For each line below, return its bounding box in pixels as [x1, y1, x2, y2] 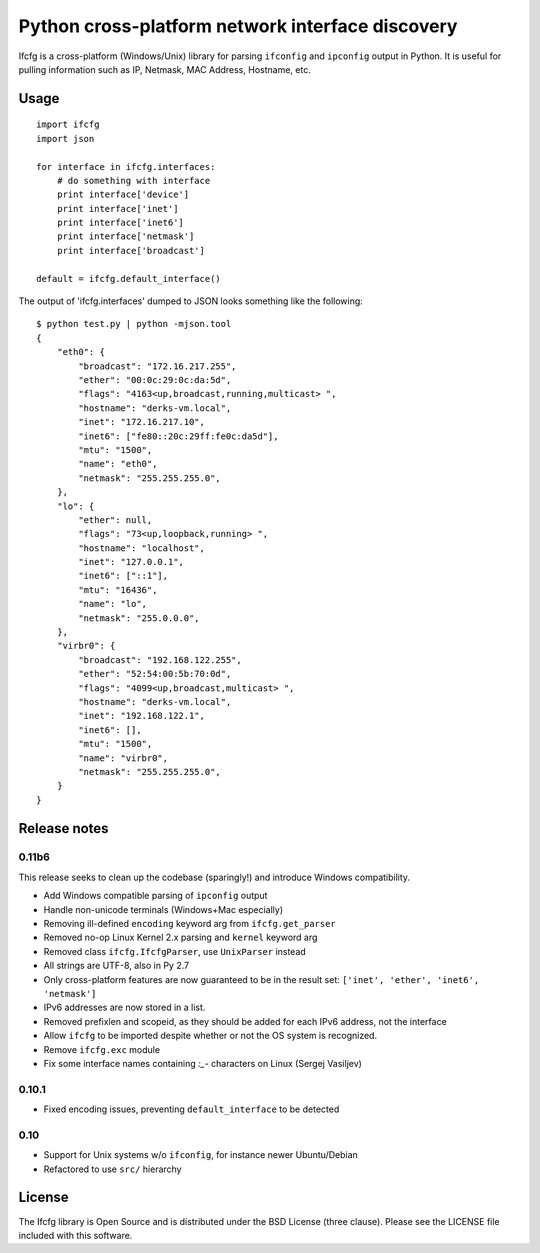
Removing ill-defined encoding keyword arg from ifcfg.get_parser [43, 918, 337, 930]
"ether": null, [78, 514, 153, 525]
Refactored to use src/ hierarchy [43, 1163, 182, 1175]
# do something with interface [56, 175, 211, 186]
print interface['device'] [56, 189, 190, 200]
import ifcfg [36, 119, 100, 130]
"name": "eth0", [78, 458, 158, 470]
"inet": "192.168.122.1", [78, 710, 205, 722]
